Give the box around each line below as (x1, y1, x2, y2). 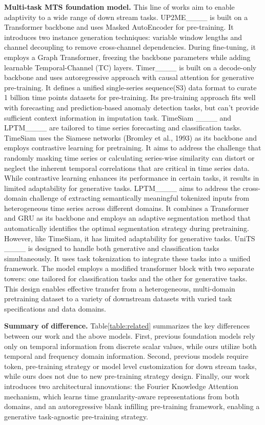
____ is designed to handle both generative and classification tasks (4, 243, 219, 254)
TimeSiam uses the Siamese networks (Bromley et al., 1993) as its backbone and (4, 132, 257, 143)
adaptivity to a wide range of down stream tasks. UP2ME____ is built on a (4, 11, 248, 22)
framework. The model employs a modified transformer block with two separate (4, 263, 254, 274)
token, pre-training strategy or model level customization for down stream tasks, (4, 360, 257, 371)
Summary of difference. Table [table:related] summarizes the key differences (4, 320, 250, 331)
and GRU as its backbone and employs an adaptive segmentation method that (4, 212, 251, 223)
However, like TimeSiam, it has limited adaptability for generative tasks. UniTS (4, 233, 255, 243)
